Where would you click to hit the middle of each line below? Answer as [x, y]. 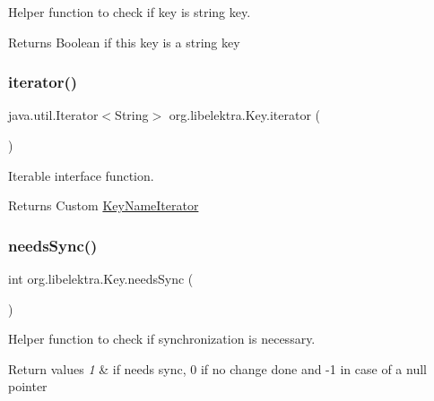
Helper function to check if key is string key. [130, 12]
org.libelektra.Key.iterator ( [245, 115]
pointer [28, 386]
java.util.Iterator [53, 115]
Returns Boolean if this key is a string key [124, 42]
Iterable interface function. [81, 175]
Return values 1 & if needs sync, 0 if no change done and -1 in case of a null [217, 368]
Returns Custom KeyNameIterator [104, 205]
